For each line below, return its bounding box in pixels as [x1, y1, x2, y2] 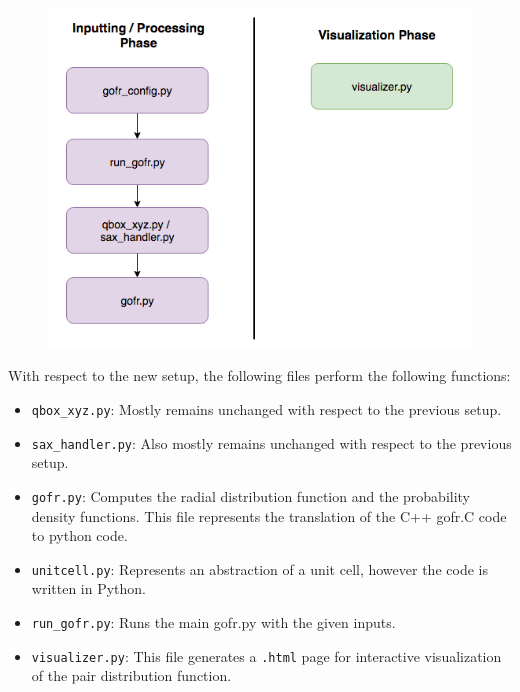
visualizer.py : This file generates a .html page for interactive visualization [31, 645, 502, 666]
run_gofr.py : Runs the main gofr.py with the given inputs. [31, 612, 396, 633]
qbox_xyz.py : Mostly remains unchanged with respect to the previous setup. [31, 399, 502, 420]
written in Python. [31, 578, 147, 599]
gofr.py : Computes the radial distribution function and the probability [31, 485, 471, 506]
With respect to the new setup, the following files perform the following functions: [8, 365, 511, 386]
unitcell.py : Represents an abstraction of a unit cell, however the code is [31, 558, 488, 579]
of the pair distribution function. [31, 665, 232, 686]
